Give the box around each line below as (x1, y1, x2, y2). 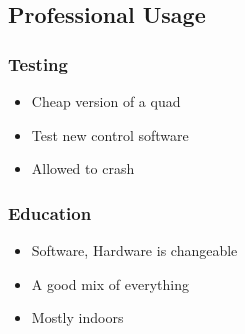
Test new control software (31, 124, 189, 145)
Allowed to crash (31, 158, 135, 179)
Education (8, 200, 92, 225)
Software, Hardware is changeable (31, 240, 238, 260)
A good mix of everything (31, 273, 189, 294)
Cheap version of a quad (31, 91, 181, 111)
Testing (8, 51, 68, 76)
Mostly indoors (31, 307, 124, 328)
